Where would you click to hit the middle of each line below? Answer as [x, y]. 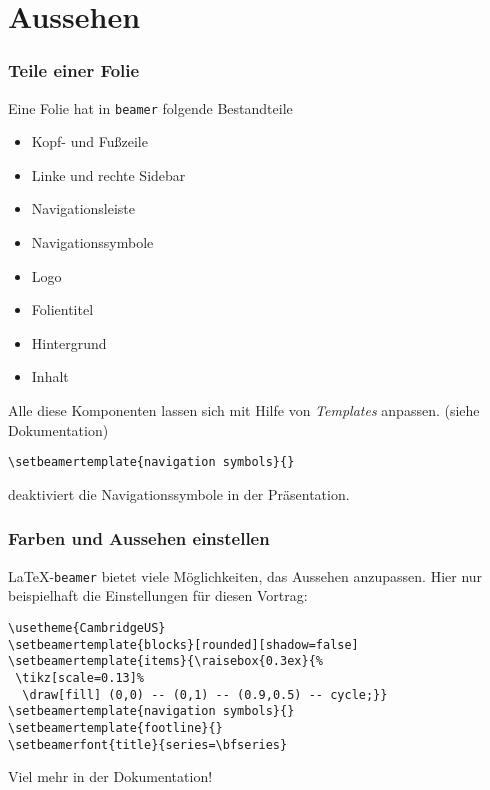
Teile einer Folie [74, 70]
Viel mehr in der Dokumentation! [110, 776]
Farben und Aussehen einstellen [139, 538]
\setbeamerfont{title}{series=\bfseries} [148, 744]
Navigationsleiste [83, 208]
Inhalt [50, 376]
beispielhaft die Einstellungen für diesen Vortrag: [158, 595]
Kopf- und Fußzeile [89, 141]
